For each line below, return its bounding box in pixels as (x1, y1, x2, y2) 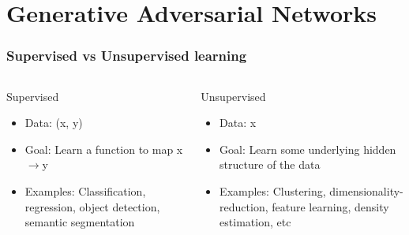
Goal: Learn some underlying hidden (220, 140, 396, 157)
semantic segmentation (24, 214, 135, 230)
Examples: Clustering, (220, 182, 326, 199)
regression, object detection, (24, 198, 160, 214)
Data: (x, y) (24, 114, 83, 131)
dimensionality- (329, 182, 403, 199)
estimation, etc (220, 214, 291, 230)
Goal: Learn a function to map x (24, 140, 183, 157)
